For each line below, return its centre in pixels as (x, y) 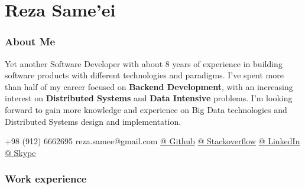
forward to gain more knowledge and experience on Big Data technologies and (146, 109)
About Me (30, 42)
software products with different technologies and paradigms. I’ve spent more (144, 75)
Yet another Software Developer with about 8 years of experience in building (144, 63)
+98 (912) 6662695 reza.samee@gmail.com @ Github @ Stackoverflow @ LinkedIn (152, 141)
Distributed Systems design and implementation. (93, 121)
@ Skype (20, 152)
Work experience (46, 179)
